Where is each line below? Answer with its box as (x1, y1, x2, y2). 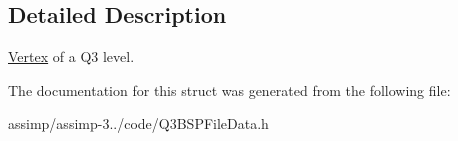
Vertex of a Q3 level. (8, 46, 135, 67)
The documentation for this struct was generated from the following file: (8, 79, 451, 100)
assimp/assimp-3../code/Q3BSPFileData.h (8, 113, 269, 134)
